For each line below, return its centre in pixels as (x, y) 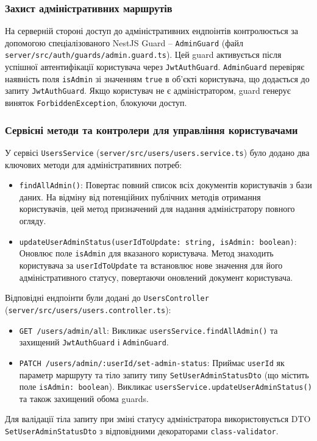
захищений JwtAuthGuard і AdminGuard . (94, 342)
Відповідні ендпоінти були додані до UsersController (107, 298)
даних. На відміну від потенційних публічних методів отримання (140, 196)
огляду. (33, 221)
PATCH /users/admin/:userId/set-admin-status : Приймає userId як (152, 362)
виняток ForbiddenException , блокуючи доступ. (96, 103)
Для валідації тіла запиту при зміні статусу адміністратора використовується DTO (158, 419)
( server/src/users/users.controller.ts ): (88, 309)
